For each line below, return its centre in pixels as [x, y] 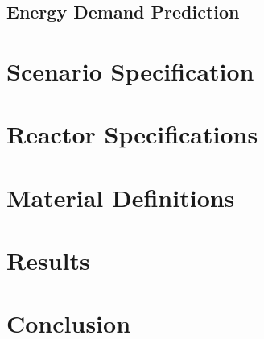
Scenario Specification [130, 70]
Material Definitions [121, 197]
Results [48, 260]
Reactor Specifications [132, 134]
